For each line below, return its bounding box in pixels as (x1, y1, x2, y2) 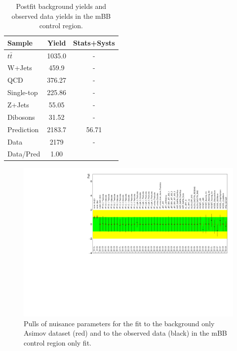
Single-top (7, 87, 38, 98)
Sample (7, 37, 33, 48)
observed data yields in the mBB (11, 10, 111, 21)
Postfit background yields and (16, 1, 107, 11)
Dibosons (7, 111, 35, 122)
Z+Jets (7, 100, 29, 109)
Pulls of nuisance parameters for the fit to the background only (24, 318, 215, 328)
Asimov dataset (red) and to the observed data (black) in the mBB (24, 328, 227, 338)
